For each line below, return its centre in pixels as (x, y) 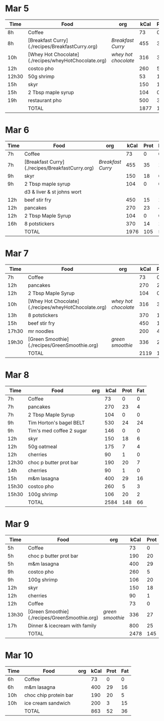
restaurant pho (45, 100)
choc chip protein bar (49, 695)
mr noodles (41, 331)
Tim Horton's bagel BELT (56, 423)
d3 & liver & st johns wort (53, 192)
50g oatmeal (42, 446)
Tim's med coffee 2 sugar (57, 431)
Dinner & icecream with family (62, 625)
